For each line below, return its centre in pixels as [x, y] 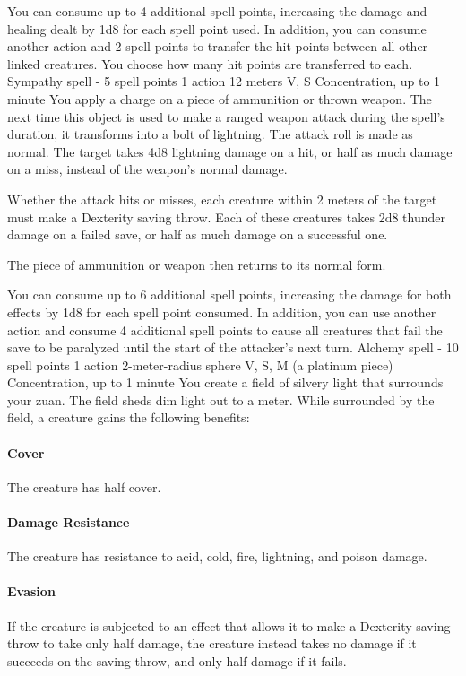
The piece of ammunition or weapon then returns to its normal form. [197, 264]
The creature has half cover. [84, 486]
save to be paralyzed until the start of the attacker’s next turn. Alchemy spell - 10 [233, 347]
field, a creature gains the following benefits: [129, 417]
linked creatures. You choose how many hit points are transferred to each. [210, 63]
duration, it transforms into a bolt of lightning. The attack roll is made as [210, 134]
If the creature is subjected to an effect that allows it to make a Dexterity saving [229, 625]
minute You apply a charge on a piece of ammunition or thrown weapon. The [220, 98]
